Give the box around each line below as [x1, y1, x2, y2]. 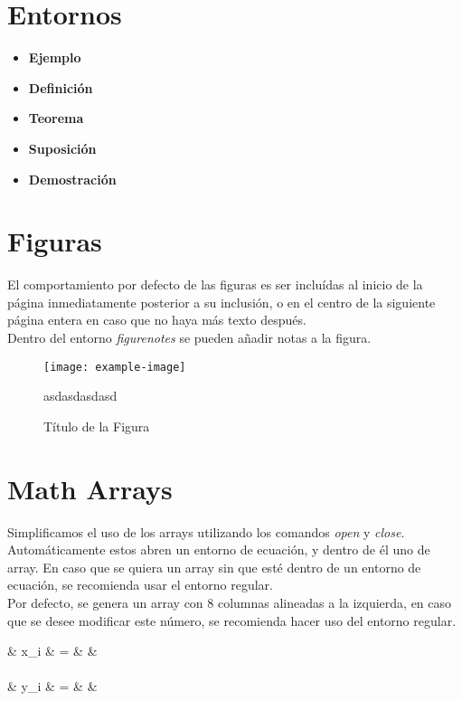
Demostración [28, 169, 117, 188]
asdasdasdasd [43, 386, 118, 405]
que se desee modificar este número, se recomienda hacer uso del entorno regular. [7, 611, 457, 630]
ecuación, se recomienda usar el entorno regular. [7, 575, 273, 594]
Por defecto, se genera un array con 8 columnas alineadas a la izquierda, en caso [7, 592, 452, 611]
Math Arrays [7, 469, 173, 507]
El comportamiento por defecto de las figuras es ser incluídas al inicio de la [7, 275, 423, 294]
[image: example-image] [43, 360, 186, 374]
